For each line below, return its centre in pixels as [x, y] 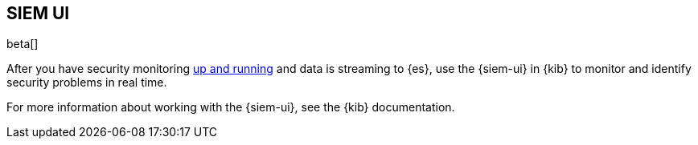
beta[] [23, 44]
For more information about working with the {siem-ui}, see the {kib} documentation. [231, 107]
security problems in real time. [87, 83]
